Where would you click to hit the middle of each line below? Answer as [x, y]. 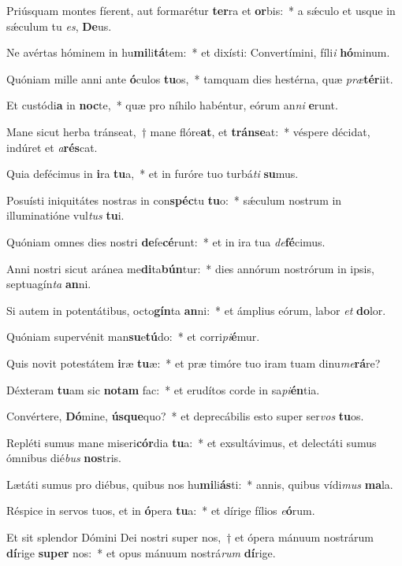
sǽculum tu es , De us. [59, 26]
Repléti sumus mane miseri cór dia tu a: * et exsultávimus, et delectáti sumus [192, 442]
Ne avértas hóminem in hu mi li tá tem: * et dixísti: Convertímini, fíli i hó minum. [198, 52]
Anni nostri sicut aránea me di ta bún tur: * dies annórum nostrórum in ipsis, [190, 268]
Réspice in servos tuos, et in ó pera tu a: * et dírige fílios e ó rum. [161, 511]
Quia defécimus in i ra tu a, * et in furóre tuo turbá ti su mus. [153, 174]
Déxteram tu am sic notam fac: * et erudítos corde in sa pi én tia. [163, 389]
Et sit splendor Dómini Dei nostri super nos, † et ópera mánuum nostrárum [190, 537]
